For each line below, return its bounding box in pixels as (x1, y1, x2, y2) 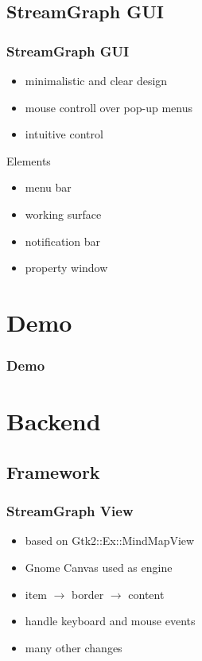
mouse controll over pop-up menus (25, 99, 193, 115)
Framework (6, 459, 100, 484)
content (128, 585, 165, 602)
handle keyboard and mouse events (25, 612, 196, 629)
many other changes (25, 639, 122, 655)
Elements (6, 152, 51, 169)
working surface (25, 205, 102, 222)
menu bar (25, 179, 72, 196)
